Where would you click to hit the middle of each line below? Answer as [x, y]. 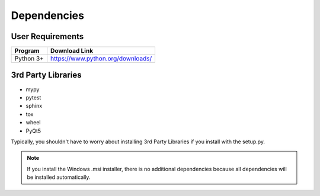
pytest [33, 97]
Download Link [72, 51]
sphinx [34, 106]
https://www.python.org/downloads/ [101, 59]
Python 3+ [29, 59]
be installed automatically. [59, 177]
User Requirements [47, 36]
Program [27, 51]
